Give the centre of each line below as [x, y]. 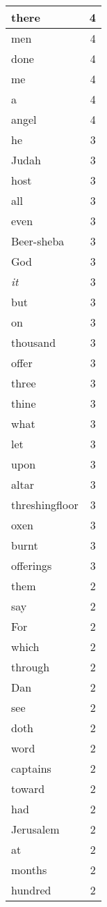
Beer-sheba [38, 241]
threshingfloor [45, 505]
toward [28, 788]
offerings [32, 565]
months [29, 870]
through [31, 667]
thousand [34, 342]
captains [31, 768]
